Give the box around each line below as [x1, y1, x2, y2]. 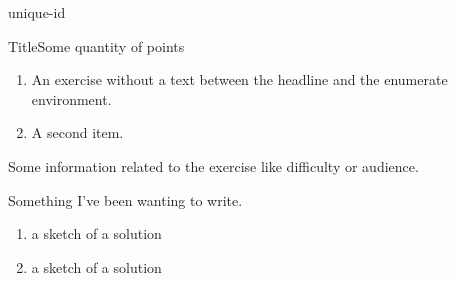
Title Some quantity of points [8, 35, 185, 56]
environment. [31, 88, 112, 109]
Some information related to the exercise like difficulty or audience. [8, 155, 419, 176]
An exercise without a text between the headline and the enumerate [31, 69, 448, 90]
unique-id [8, 2, 66, 22]
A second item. [31, 122, 124, 143]
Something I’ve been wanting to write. [8, 189, 243, 210]
